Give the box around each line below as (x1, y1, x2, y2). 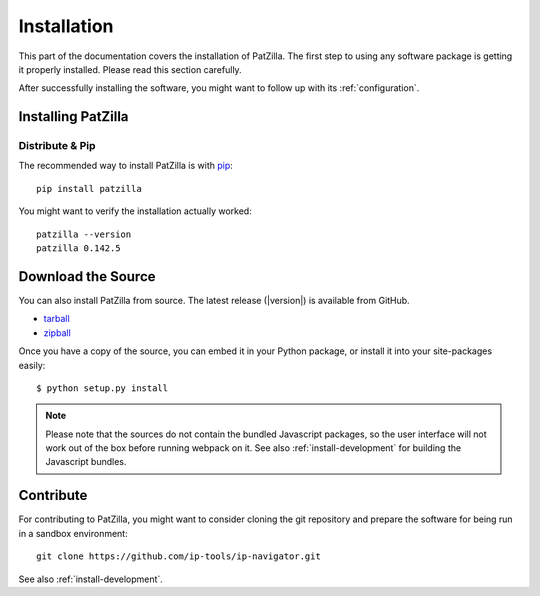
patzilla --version (36, 228, 132, 240)
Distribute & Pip (18, 139, 96, 153)
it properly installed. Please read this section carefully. (18, 63, 242, 75)
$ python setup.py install (36, 382, 169, 394)
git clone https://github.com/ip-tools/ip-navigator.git (36, 551, 322, 562)
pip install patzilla (36, 183, 142, 194)
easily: (18, 359, 46, 371)
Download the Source (18, 268, 156, 285)
